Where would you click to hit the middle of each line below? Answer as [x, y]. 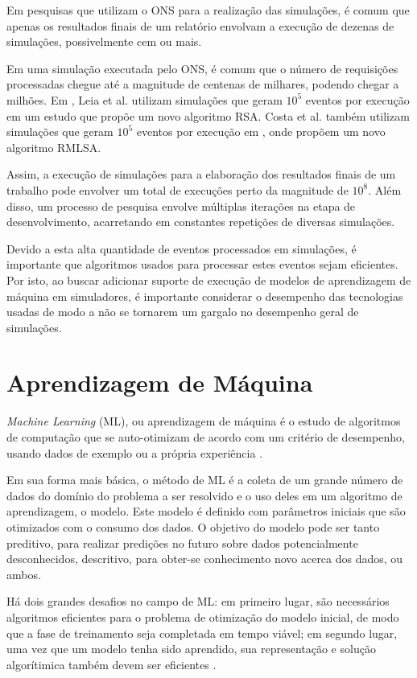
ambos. [24, 574]
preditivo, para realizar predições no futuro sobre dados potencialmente [182, 542]
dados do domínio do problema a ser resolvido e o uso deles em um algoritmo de [204, 495]
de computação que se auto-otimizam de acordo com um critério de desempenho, [206, 437]
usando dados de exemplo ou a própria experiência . [135, 452]
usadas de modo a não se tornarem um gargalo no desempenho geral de [183, 312]
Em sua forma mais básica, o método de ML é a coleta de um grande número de [205, 480]
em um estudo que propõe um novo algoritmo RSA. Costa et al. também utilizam [208, 115]
